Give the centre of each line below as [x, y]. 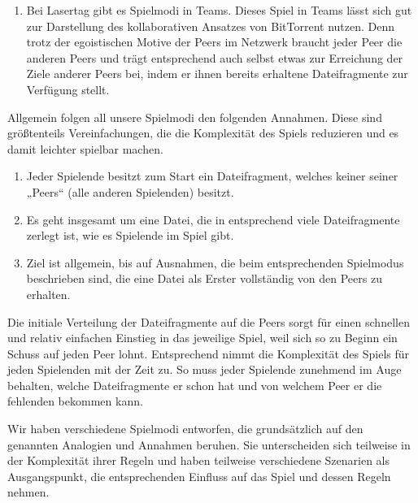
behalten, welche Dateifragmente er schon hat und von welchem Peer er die [195, 385]
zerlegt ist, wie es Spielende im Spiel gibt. [130, 235]
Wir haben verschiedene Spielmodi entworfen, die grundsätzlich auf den [185, 429]
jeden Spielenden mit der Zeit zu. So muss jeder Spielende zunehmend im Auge [205, 369]
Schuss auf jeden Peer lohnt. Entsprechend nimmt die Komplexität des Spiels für [209, 353]
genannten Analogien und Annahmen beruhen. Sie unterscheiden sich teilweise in [209, 444]
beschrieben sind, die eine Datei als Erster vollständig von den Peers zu [204, 278]
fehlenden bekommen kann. [75, 401]
